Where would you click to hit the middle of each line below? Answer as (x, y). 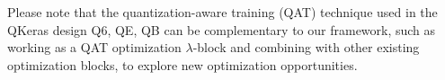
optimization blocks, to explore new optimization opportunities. (182, 64)
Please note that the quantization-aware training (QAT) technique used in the (222, 12)
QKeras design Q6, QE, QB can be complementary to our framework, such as (222, 29)
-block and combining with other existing (306, 47)
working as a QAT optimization (94, 47)
